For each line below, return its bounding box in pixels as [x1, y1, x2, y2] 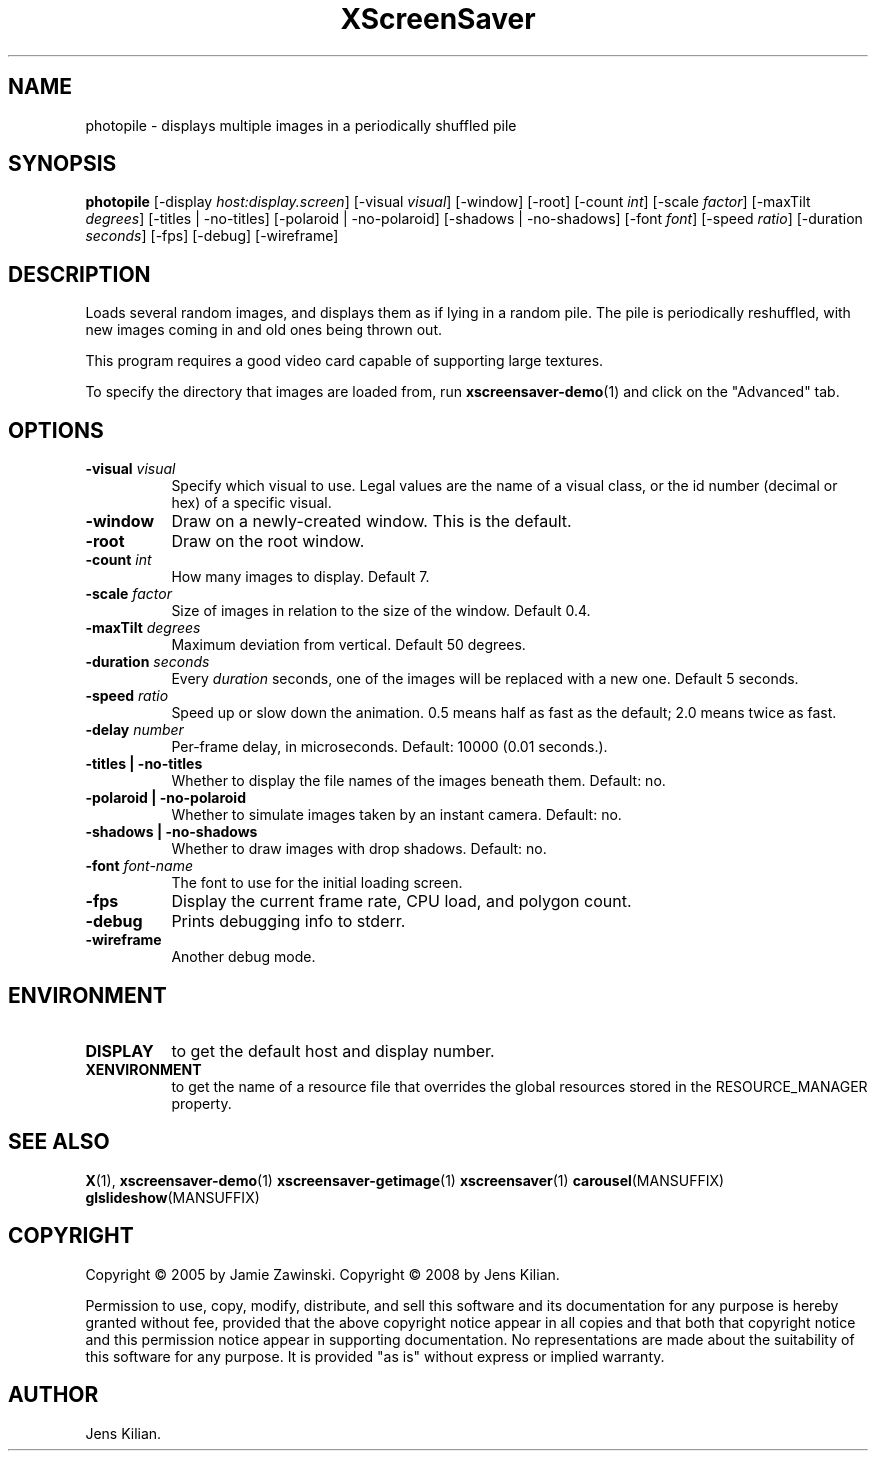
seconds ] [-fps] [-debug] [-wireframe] [85, 227, 339, 245]
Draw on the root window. [171, 531, 365, 552]
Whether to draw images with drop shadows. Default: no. [171, 840, 547, 858]
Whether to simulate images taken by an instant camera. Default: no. [171, 806, 622, 824]
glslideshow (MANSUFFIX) [85, 1188, 260, 1206]
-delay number [85, 721, 184, 739]
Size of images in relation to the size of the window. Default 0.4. [171, 602, 591, 620]
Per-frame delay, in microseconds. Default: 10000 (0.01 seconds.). [171, 738, 608, 756]
